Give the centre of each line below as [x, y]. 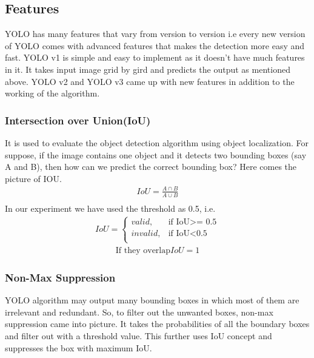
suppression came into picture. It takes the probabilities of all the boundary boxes [157, 324]
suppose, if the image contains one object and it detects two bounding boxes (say [156, 154]
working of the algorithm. [52, 93]
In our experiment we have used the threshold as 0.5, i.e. [110, 208]
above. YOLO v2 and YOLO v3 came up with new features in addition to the [150, 81]
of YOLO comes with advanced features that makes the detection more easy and [155, 45]
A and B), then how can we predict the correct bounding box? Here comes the [151, 167]
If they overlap [143, 251]
